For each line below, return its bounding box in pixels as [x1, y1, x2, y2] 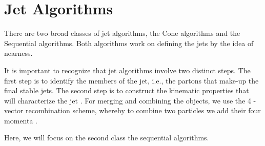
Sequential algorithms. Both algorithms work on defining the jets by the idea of [4, 37, 254, 48]
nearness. [4, 48, 33, 58]
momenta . [4, 115, 37, 126]
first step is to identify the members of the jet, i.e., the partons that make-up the [4, 75, 259, 86]
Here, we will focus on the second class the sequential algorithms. [4, 132, 209, 143]
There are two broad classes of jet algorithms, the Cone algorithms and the [4, 28, 240, 38]
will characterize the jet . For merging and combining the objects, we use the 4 [4, 95, 251, 106]
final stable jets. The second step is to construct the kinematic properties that [4, 85, 249, 96]
